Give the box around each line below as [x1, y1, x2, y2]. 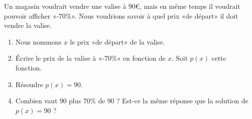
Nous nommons [15, 36, 62, 47]
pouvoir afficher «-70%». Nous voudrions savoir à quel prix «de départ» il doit [4, 10, 238, 21]
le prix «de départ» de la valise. [70, 36, 165, 47]
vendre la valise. [4, 20, 52, 30]
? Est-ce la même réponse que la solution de [116, 95, 249, 106]
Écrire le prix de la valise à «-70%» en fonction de [15, 53, 166, 63]
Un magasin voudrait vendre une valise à [4, 1, 126, 11]
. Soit [171, 53, 188, 63]
